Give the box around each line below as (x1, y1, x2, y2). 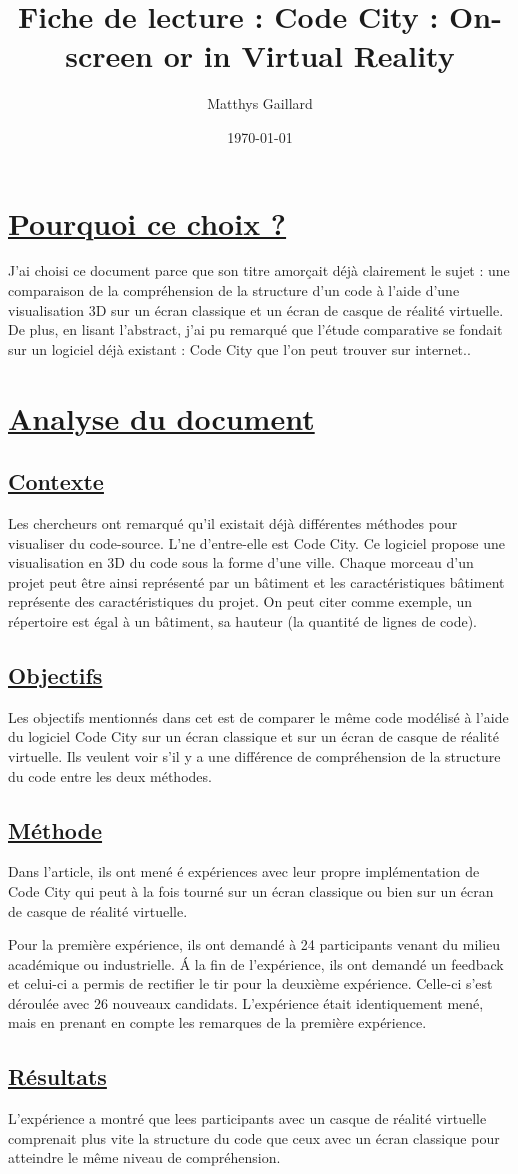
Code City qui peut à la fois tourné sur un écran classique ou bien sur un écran (8, 880, 494, 901)
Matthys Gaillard (207, 93, 313, 114)
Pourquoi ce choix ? (8, 202, 287, 243)
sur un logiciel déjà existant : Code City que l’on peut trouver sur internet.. (8, 338, 471, 359)
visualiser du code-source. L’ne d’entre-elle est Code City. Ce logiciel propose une (8, 532, 505, 553)
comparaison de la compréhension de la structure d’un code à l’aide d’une (8, 280, 460, 301)
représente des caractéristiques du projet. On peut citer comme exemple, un (8, 591, 473, 612)
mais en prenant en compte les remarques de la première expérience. (8, 1012, 427, 1033)
